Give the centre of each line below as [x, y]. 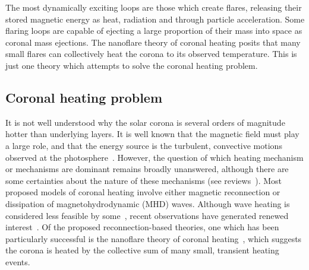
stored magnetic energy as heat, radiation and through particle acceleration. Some [155, 19]
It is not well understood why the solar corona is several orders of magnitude [145, 122]
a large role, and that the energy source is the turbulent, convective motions [144, 145]
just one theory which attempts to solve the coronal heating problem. [132, 65]
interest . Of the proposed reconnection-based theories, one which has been [142, 227]
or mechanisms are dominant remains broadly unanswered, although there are [147, 169]
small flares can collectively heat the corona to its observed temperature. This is [151, 54]
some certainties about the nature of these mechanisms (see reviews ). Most [144, 180]
